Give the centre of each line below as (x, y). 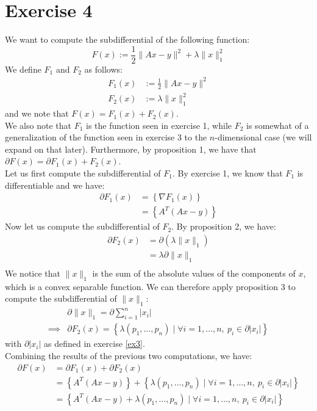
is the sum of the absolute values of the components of (194, 273)
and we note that (37, 113)
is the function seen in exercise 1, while (159, 125)
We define (23, 69)
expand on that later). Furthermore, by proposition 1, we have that (131, 149)
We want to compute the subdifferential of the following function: (127, 39)
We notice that (33, 273)
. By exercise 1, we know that (227, 173)
